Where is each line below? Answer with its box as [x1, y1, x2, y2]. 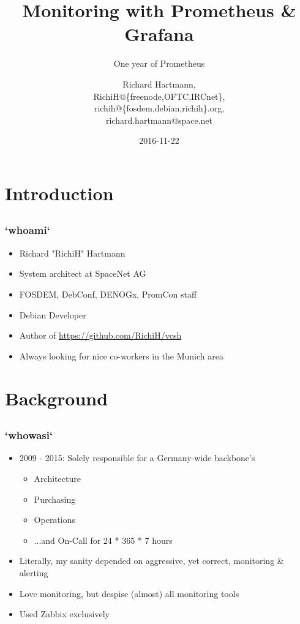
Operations [34, 513, 76, 526]
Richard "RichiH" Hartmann [19, 246, 126, 259]
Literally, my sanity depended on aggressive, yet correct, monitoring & [19, 554, 284, 567]
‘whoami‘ [5, 222, 50, 238]
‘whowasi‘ [5, 427, 53, 443]
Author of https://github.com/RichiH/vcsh [19, 329, 182, 342]
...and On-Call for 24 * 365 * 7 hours [34, 533, 173, 546]
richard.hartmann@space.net [105, 113, 213, 126]
